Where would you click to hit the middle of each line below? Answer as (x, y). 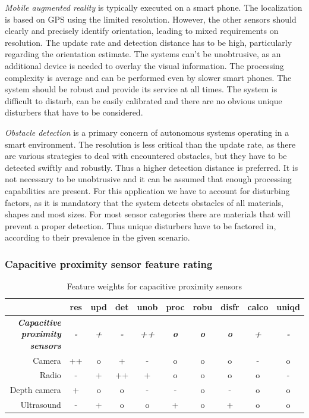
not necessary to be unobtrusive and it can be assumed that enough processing (148, 179)
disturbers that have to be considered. (74, 112)
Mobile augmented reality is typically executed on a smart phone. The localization (154, 7)
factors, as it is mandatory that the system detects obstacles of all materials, (144, 202)
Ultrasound (41, 405)
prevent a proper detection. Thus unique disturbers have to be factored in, (141, 225)
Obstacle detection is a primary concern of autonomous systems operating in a (147, 132)
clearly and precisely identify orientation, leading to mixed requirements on (142, 31)
